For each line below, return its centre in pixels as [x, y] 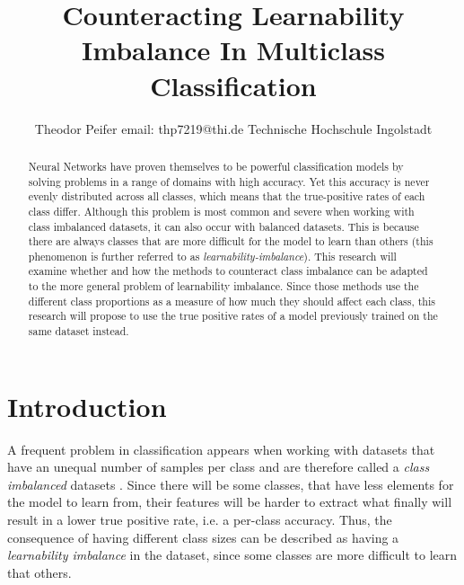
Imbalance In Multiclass [233, 50]
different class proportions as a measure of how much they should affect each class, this [232, 301]
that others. [39, 572]
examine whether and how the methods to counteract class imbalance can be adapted [228, 271]
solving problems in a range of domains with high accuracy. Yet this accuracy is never [229, 181]
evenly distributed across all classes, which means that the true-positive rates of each [227, 196]
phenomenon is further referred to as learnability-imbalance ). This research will [212, 256]
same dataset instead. [79, 331]
